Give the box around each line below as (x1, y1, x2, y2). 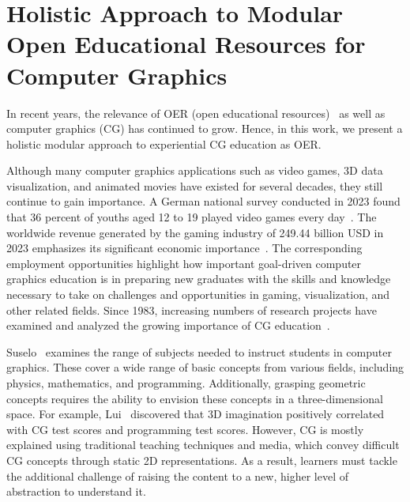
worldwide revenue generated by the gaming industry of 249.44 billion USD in (6, 224, 384, 240)
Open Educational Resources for (6, 28, 366, 60)
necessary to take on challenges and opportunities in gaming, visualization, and (6, 286, 390, 303)
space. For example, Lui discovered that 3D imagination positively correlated (6, 406, 385, 422)
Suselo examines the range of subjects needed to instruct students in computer (6, 343, 392, 360)
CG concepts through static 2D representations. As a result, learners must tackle (6, 451, 397, 468)
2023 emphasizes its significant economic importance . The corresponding (6, 240, 363, 256)
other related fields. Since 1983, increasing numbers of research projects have (6, 301, 377, 318)
